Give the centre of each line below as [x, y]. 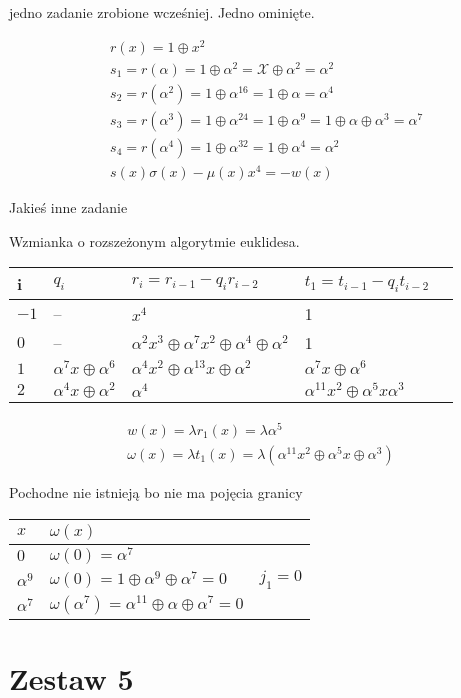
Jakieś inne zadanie [68, 207]
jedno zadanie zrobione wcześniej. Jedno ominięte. [162, 12]
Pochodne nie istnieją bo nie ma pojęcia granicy [156, 491]
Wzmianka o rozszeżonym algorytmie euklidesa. [154, 240]
